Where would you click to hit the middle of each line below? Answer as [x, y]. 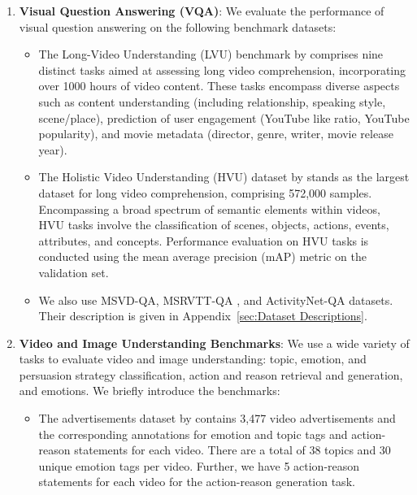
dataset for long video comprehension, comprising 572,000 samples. [205, 192]
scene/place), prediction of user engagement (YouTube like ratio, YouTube [224, 117]
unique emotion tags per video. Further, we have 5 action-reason [199, 465]
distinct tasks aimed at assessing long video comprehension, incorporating [222, 69]
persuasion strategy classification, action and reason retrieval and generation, [211, 374]
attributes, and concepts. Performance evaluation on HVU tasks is [204, 240]
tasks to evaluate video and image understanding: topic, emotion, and [193, 359]
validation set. [74, 272]
